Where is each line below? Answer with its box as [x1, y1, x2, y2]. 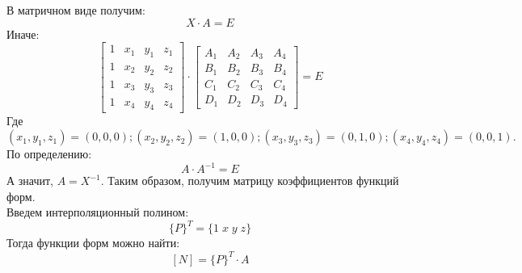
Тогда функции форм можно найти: [6, 234, 180, 251]
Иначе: [6, 25, 40, 42]
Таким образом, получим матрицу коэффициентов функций [107, 172, 399, 189]
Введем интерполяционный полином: [6, 204, 189, 220]
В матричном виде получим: [6, 2, 145, 18]
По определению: [6, 145, 92, 162]
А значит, [6, 172, 53, 189]
